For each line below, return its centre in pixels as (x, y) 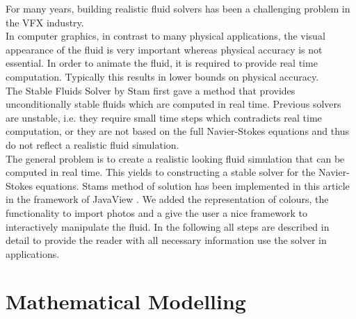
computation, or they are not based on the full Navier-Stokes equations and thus (177, 131)
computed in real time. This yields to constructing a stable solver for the (161, 172)
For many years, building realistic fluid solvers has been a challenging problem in (178, 8)
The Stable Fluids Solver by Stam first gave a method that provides (151, 90)
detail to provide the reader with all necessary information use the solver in (166, 240)
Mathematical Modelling (126, 301)
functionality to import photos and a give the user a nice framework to (156, 212)
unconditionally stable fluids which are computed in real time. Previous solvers (173, 104)
